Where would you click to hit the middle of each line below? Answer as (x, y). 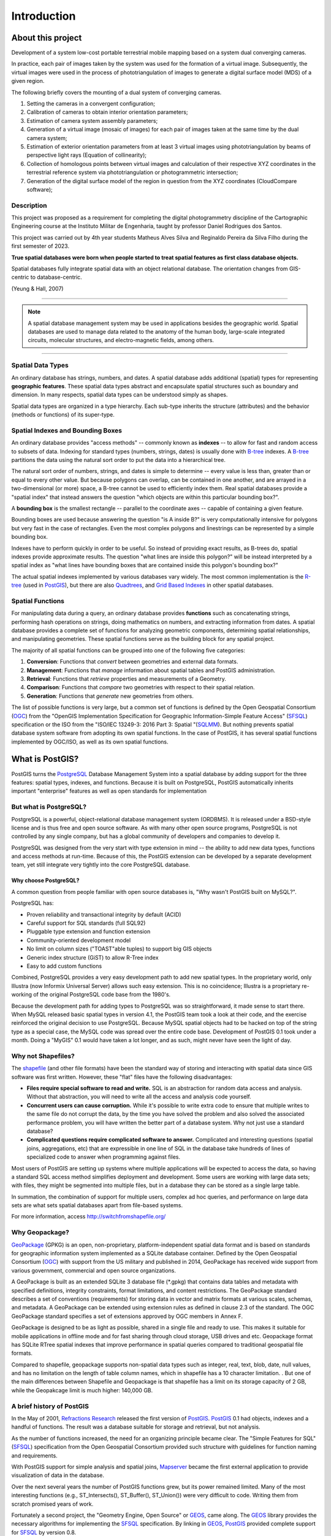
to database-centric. (56, 277)
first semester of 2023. (40, 246)
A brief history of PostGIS (50, 1406)
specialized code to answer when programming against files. (104, 1157)
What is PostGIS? (45, 759)
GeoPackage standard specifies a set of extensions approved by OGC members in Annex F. (127, 1316)
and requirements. (34, 1456)
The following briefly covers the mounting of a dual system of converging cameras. (116, 92)
